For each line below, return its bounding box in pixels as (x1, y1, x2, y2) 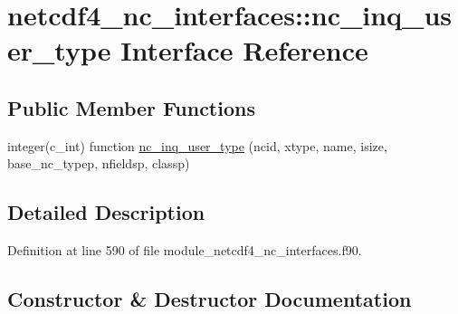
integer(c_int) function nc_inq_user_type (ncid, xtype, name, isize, (7, 136, 387, 155)
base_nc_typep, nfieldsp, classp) (7, 154, 190, 173)
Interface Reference (120, 32, 368, 69)
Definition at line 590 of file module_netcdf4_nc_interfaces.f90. (7, 241, 362, 260)
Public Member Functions (7, 93, 255, 121)
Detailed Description (7, 198, 205, 226)
